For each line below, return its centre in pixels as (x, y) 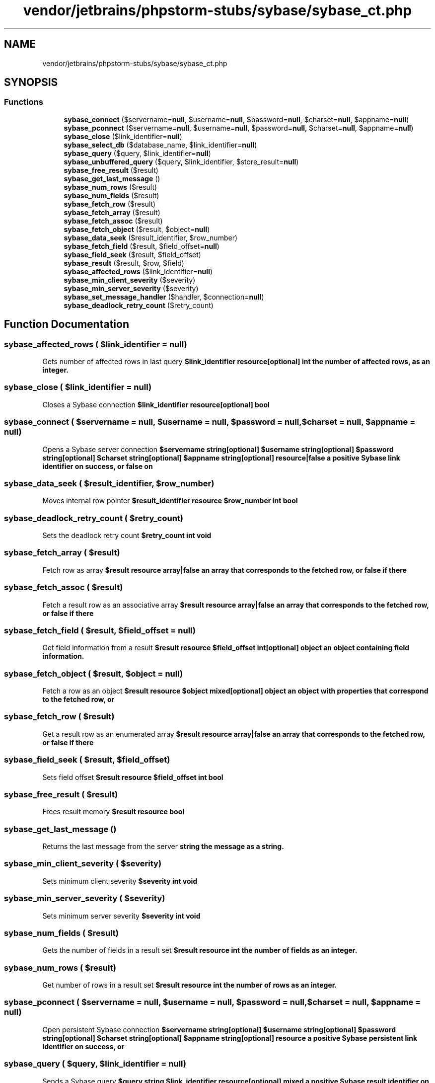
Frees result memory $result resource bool (113, 812)
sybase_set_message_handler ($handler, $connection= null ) (164, 297)
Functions (24, 102)
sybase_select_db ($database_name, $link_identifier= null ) (160, 145)
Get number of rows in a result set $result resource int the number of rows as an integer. (190, 985)
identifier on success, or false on (98, 466)
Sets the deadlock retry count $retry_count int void (127, 536)
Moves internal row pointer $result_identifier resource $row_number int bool (170, 501)
